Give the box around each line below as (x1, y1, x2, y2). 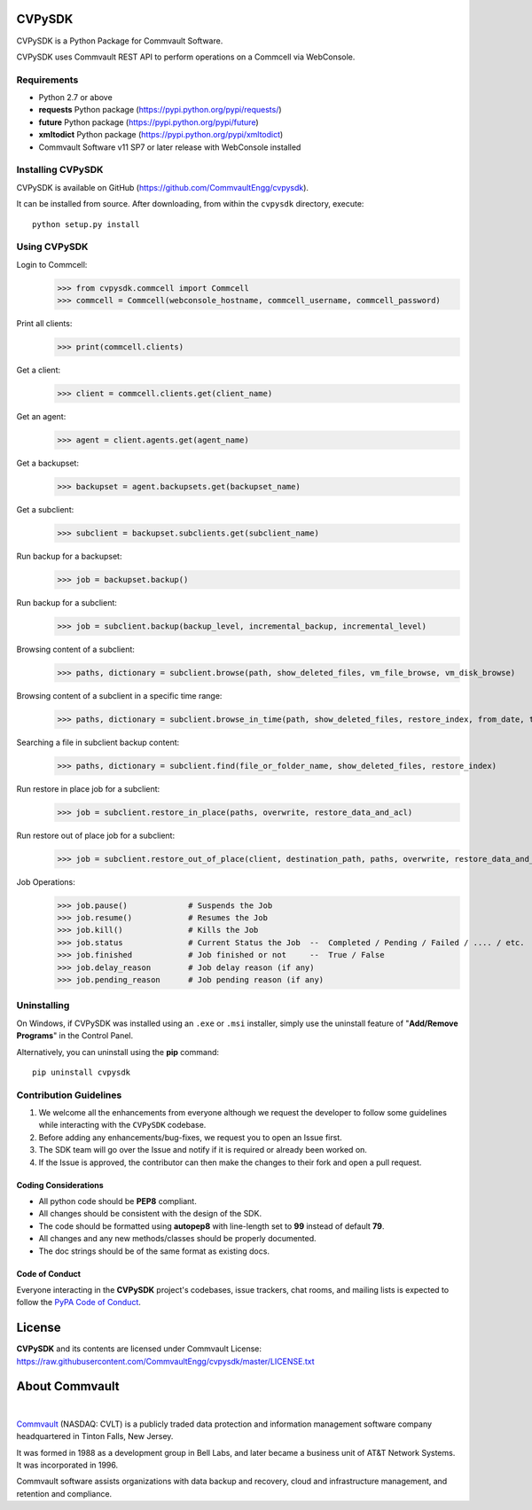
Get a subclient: (16, 504, 74, 514)
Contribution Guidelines (16, 1089, 122, 1101)
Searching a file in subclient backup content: (16, 737, 180, 747)
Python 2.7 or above (38, 92, 113, 103)
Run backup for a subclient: (16, 597, 117, 607)
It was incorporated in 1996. (16, 1459, 119, 1471)
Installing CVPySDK (16, 164, 104, 176)
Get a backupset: (16, 458, 80, 468)
